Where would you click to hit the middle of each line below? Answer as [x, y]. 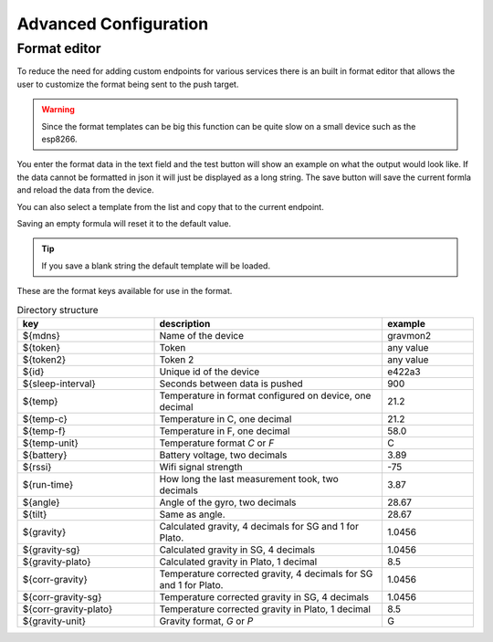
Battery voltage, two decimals [223, 455]
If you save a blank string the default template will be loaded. [156, 266]
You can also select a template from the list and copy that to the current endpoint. [170, 206]
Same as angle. [192, 514]
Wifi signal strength [201, 467]
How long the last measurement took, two [249, 479]
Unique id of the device [210, 372]
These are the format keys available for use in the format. [125, 291]
